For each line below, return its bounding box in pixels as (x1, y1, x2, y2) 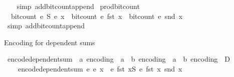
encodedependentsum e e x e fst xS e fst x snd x (18, 63, 182, 74)
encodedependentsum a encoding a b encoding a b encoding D (7, 54, 230, 64)
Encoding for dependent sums (4, 37, 95, 47)
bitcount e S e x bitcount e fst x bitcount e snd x (11, 10, 183, 21)
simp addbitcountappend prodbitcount (17, 1, 140, 11)
